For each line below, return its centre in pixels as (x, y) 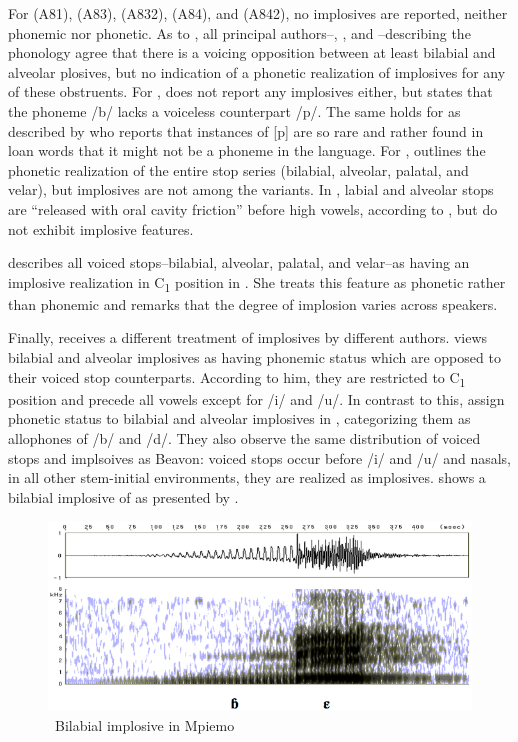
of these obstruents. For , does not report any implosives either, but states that (250, 91)
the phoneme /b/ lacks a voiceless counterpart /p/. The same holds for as (234, 110)
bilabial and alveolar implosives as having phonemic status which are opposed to (254, 357)
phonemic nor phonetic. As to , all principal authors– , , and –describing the (239, 32)
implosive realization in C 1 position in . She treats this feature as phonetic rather (257, 283)
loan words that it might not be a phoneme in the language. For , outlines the (247, 150)
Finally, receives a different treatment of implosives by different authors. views (248, 337)
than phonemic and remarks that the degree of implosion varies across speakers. (253, 303)
